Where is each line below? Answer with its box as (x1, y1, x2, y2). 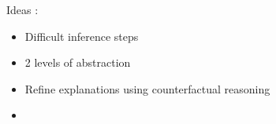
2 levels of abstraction (24, 54, 131, 71)
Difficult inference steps (24, 27, 139, 44)
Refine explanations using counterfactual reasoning (24, 80, 270, 97)
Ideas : (6, 2, 39, 17)
